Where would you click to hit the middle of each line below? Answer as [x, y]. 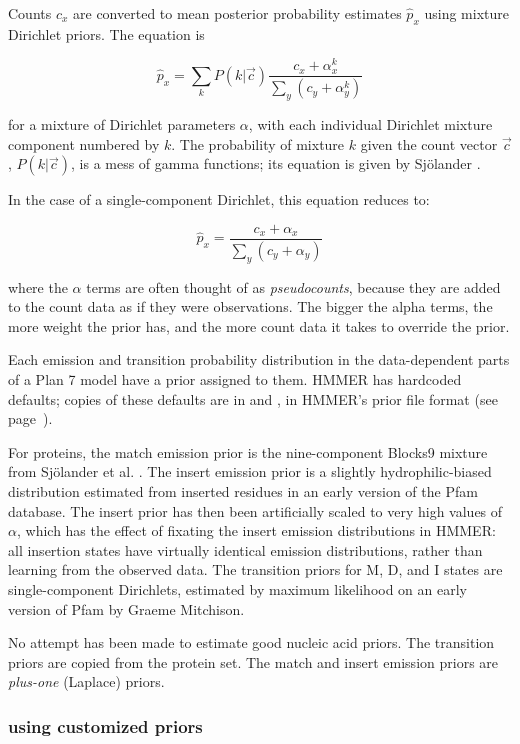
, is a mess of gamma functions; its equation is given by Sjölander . [276, 163]
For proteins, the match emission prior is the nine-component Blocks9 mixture [248, 451]
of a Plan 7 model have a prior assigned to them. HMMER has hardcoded [235, 379]
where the [38, 286]
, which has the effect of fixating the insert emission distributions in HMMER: [256, 530]
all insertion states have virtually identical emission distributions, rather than [245, 549]
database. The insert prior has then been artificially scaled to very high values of [255, 510]
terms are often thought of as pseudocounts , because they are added [293, 286]
